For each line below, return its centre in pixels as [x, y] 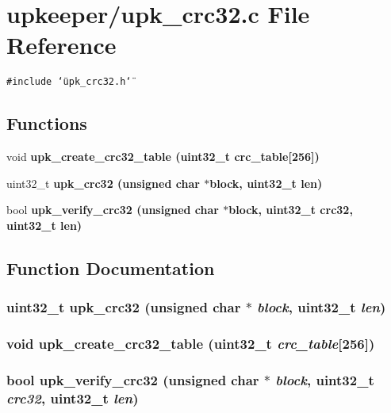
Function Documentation [111, 268]
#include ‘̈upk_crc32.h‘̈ [69, 82]
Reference [61, 45]
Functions [47, 123]
